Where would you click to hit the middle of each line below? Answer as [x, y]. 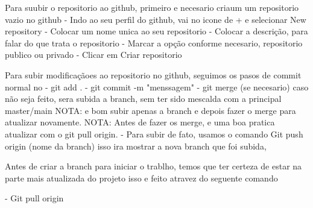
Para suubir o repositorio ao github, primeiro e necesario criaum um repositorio [152, 7]
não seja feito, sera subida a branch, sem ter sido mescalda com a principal [143, 99]
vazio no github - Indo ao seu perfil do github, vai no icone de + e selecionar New [156, 19]
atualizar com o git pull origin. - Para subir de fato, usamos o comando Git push [154, 134]
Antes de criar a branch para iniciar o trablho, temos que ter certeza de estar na [153, 166]
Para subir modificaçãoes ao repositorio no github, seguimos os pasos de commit [153, 74]
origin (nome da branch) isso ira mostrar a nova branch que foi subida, [136, 146]
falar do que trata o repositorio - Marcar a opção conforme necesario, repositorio [154, 43]
